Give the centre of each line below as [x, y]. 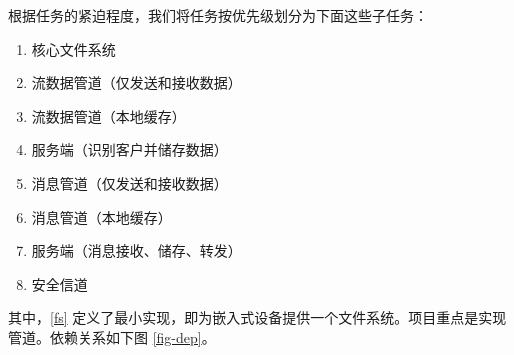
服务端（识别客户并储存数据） [129, 149]
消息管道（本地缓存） [101, 216]
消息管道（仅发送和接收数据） [129, 182]
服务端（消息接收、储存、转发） [136, 250]
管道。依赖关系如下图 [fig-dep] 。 [112, 336]
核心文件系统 [73, 48]
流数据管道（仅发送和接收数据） [136, 82]
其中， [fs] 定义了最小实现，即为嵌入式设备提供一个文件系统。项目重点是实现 [257, 317]
